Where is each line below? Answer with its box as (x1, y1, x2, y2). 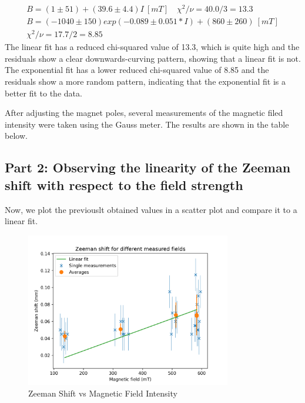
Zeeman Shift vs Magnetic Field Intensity (28, 387, 177, 399)
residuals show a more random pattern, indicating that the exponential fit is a (5, 75, 286, 88)
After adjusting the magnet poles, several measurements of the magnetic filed (5, 106, 283, 119)
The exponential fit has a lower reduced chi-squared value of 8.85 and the (5, 64, 269, 76)
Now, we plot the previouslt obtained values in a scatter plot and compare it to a (5, 203, 297, 215)
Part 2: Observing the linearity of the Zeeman (5, 158, 291, 176)
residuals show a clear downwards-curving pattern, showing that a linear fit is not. (5, 52, 301, 64)
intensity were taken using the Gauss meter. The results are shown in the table (5, 118, 289, 130)
